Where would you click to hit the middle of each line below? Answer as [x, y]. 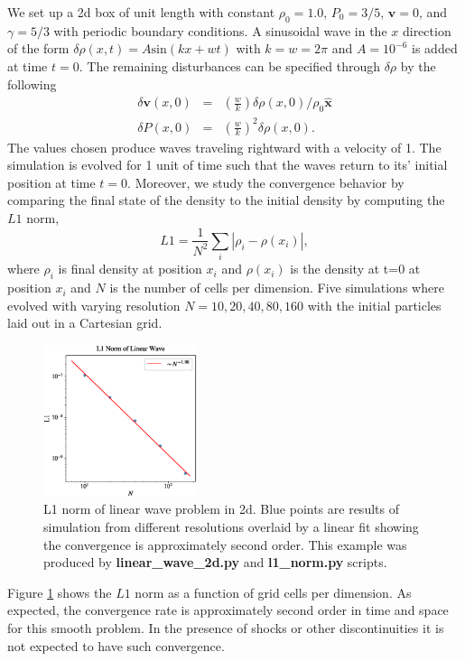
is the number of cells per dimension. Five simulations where [277, 288]
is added [435, 48]
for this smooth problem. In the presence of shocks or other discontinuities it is [226, 627]
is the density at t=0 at [355, 269]
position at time [51, 182]
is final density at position [130, 269]
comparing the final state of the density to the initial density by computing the [226, 200]
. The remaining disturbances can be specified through [229, 65]
